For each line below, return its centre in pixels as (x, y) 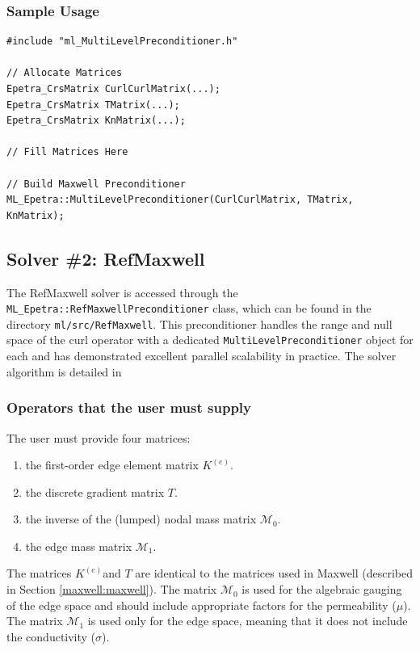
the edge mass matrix (79, 546)
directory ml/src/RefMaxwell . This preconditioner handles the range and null (199, 323)
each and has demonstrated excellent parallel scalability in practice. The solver (202, 356)
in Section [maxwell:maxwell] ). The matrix (112, 589)
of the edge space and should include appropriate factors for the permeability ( (202, 605)
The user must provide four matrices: (99, 437)
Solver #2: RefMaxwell (106, 258)
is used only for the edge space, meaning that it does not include (248, 621)
